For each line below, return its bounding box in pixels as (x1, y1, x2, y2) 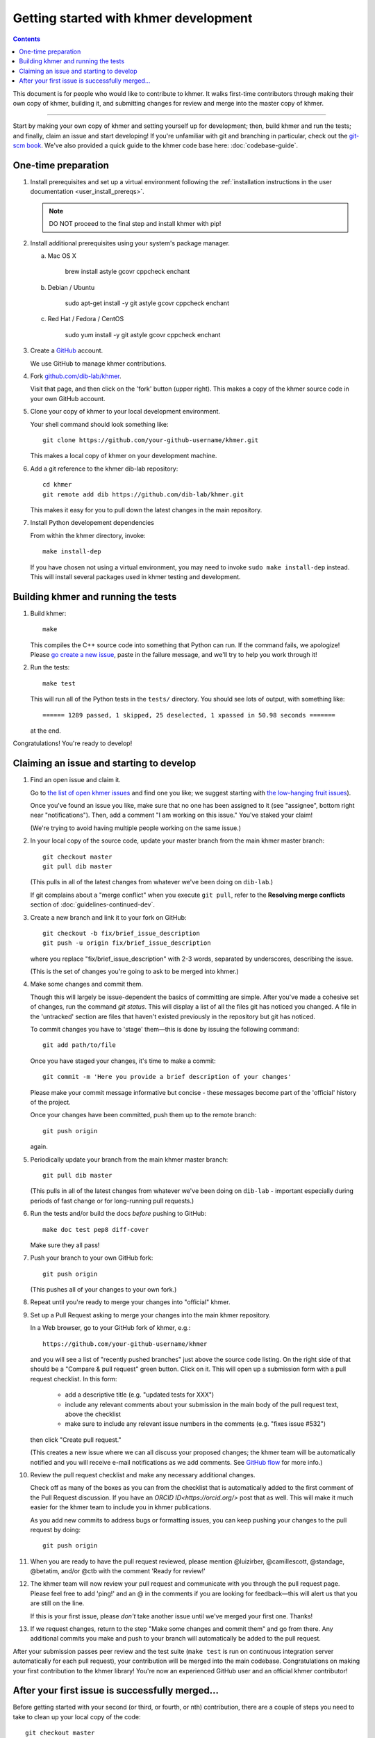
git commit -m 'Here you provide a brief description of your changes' (42, 1073, 292, 1081)
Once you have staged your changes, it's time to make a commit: (30, 1057, 216, 1065)
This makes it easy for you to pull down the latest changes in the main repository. (30, 505, 262, 514)
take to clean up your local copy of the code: (12, 1712, 142, 1721)
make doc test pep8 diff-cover (42, 1226, 149, 1233)
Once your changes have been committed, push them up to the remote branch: (30, 1111, 257, 1119)
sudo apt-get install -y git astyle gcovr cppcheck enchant (65, 299, 229, 307)
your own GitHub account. (30, 394, 106, 403)
